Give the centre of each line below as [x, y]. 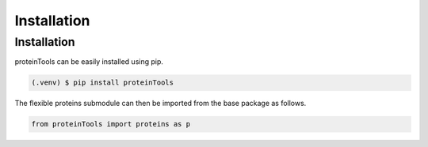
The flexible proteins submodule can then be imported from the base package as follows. [160, 104]
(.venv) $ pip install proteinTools [103, 83]
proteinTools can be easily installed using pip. [89, 62]
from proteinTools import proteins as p [111, 124]
